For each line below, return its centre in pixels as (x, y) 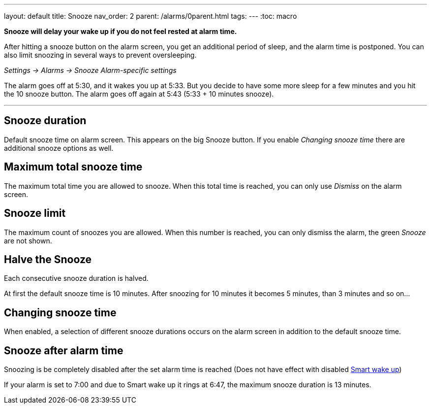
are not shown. (28, 240)
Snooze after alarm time (64, 350)
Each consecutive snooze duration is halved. (76, 278)
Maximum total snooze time (73, 167)
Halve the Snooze (48, 259)
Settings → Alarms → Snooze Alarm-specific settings (90, 70)
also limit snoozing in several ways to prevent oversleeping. (100, 55)
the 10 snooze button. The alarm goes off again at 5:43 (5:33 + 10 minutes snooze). (139, 94)
